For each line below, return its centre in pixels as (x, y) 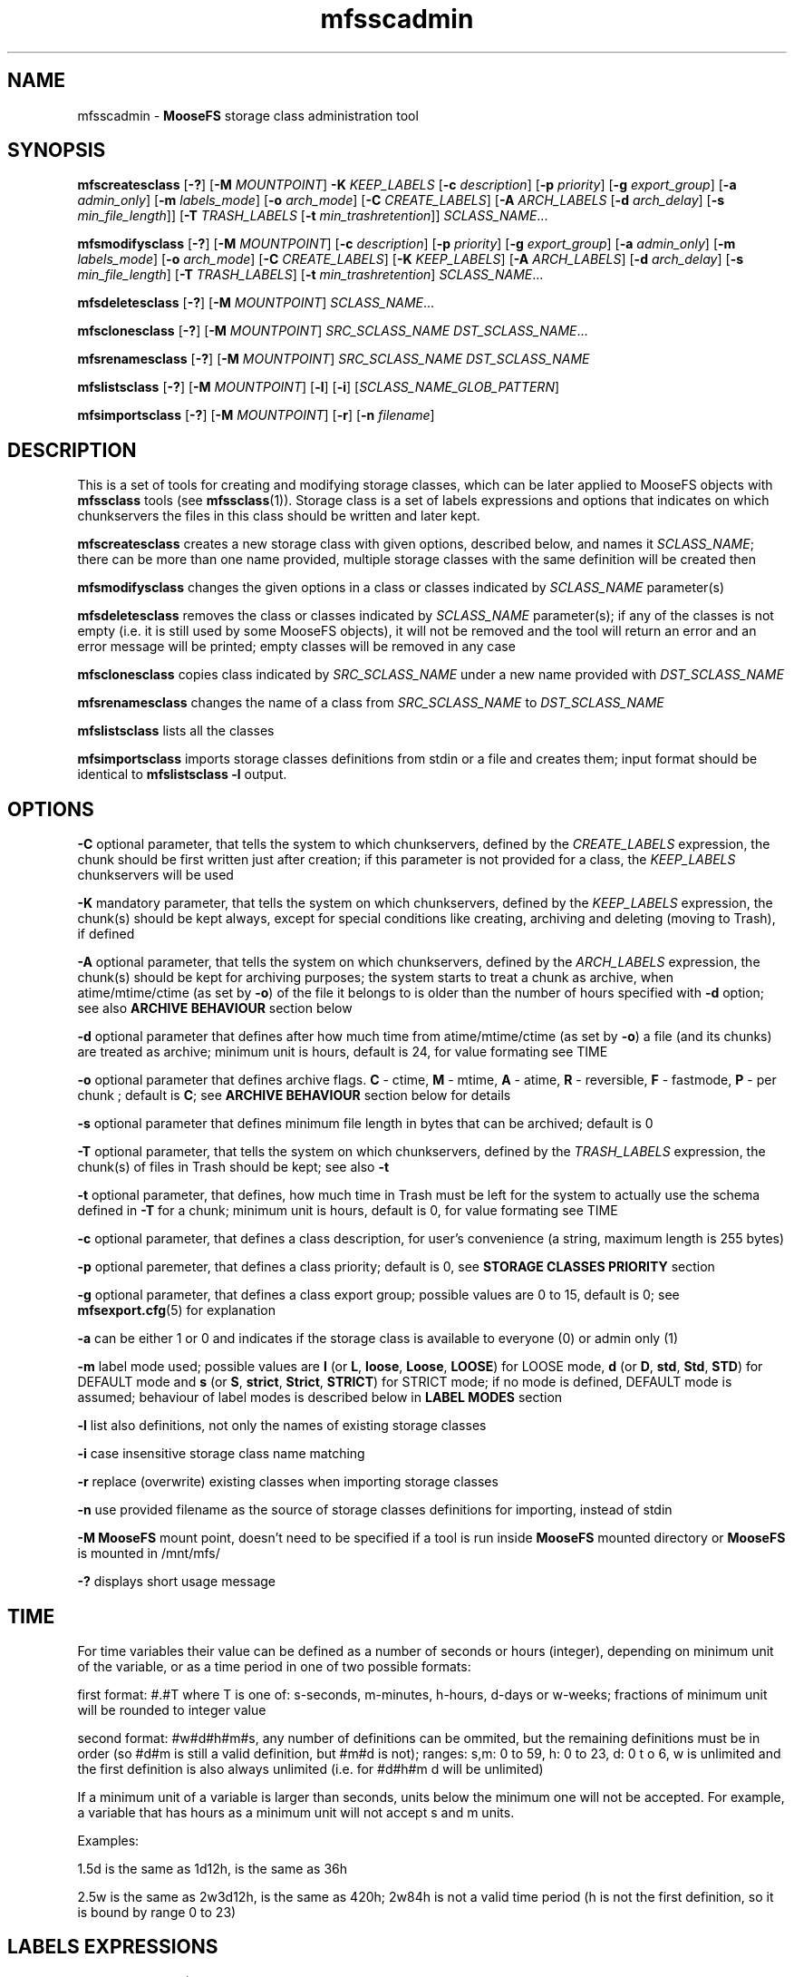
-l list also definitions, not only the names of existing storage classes (282, 1426)
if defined (106, 934)
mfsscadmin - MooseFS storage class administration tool (248, 115)
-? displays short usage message (176, 1582)
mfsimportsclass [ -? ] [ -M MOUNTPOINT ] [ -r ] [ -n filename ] (256, 415)
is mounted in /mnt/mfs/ (149, 1553)
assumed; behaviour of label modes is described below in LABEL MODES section (320, 1398)
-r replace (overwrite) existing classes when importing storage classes (288, 1482)
